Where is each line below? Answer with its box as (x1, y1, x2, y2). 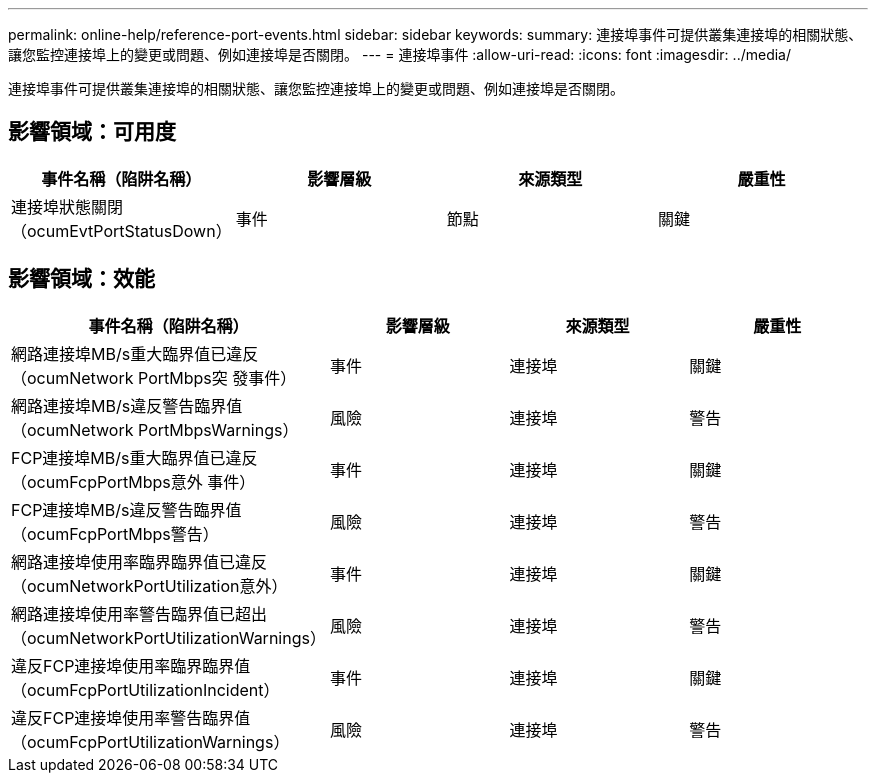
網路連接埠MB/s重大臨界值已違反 (11, 343, 259, 364)
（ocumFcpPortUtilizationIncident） (11, 679, 280, 700)
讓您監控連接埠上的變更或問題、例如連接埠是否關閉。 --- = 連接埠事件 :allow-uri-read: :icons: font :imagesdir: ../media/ (8, 46, 792, 63)
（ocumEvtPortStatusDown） (11, 220, 232, 241)
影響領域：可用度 (8, 119, 176, 145)
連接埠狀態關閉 (11, 196, 124, 217)
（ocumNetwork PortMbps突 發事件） (11, 367, 297, 388)
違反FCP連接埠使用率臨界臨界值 (11, 655, 251, 676)
